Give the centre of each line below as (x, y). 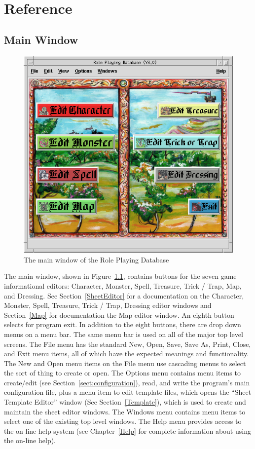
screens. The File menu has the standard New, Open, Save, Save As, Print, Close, (127, 344)
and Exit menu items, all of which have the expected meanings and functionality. (127, 354)
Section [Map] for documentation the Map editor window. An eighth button (119, 315)
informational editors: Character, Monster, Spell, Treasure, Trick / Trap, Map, (123, 285)
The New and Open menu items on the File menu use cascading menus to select (125, 363)
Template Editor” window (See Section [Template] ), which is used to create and (125, 402)
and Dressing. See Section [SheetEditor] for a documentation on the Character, (124, 295)
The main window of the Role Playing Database (96, 259)
